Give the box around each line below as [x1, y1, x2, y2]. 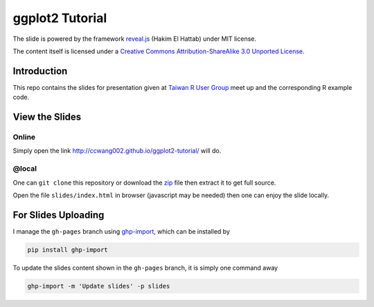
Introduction [12, 65, 68, 77]
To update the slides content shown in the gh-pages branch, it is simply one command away [12, 263, 278, 272]
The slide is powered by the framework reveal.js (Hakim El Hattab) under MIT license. [12, 35, 256, 43]
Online [12, 132, 36, 142]
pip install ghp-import [27, 245, 109, 254]
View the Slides [12, 111, 82, 123]
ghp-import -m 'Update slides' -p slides [27, 282, 170, 290]
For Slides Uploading [12, 209, 105, 221]
